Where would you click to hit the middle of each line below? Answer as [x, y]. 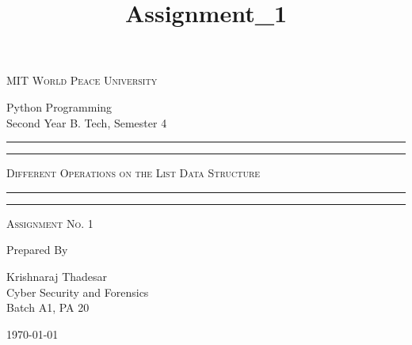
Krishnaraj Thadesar [57, 276]
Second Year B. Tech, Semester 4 [87, 122]
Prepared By [37, 250]
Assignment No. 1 [50, 223]
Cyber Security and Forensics [78, 292]
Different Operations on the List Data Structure [134, 173]
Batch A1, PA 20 [48, 307]
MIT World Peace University [82, 80]
